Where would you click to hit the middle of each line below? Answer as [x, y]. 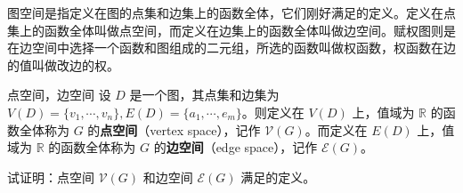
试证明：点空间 [51, 177]
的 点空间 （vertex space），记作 [174, 129]
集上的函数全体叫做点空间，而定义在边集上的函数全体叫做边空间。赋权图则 [225, 30]
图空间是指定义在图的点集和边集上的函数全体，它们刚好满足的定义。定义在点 [231, 12]
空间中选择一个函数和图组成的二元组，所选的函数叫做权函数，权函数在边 [244, 48]
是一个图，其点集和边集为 [204, 95]
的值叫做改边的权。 [63, 64]
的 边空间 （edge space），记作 [236, 147]
